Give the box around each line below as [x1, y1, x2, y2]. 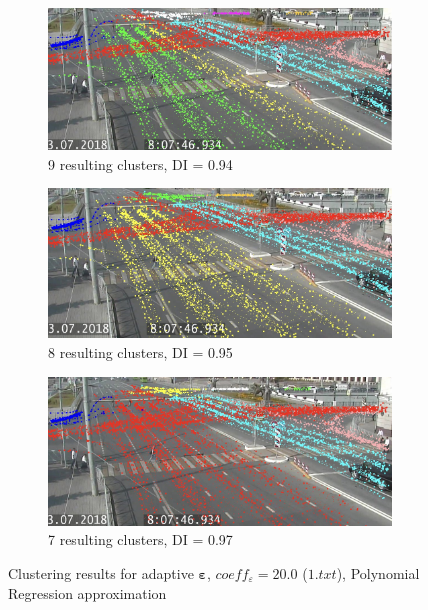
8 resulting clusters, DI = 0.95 [48, 342, 233, 363]
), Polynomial [336, 562, 420, 583]
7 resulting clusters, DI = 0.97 [48, 529, 233, 550]
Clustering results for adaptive [8, 562, 194, 583]
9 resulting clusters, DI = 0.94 [48, 153, 233, 174]
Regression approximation [8, 582, 167, 603]
